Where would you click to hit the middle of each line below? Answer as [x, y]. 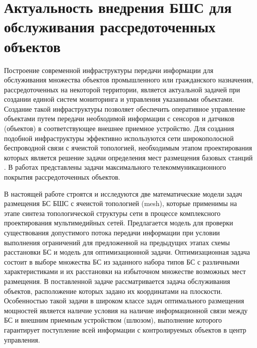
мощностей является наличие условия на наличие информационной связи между [126, 310]
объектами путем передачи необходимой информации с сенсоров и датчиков [119, 118]
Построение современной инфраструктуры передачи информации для [109, 70]
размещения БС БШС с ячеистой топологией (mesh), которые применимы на [121, 203]
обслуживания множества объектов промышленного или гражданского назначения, [129, 80]
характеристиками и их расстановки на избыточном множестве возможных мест [125, 271]
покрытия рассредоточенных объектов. [62, 177]
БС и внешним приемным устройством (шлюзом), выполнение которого [113, 320]
